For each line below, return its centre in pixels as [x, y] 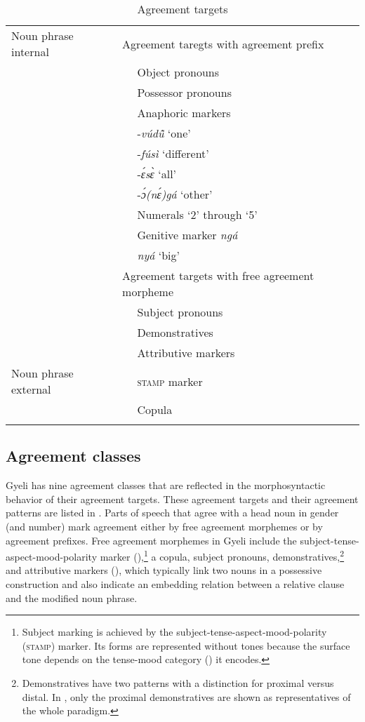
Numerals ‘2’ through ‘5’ [197, 214]
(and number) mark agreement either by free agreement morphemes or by [164, 526]
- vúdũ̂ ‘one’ [164, 133]
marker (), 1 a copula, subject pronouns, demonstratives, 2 [222, 555]
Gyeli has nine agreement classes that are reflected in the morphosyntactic [166, 485]
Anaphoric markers [184, 113]
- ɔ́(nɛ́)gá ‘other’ [175, 194]
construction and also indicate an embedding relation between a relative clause [175, 584]
